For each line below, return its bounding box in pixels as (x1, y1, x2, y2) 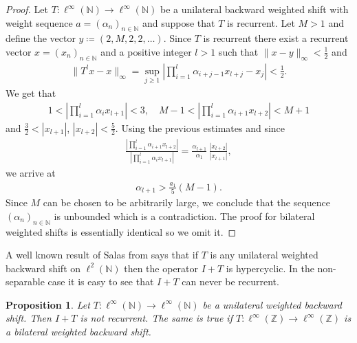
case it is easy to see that (47, 274, 154, 289)
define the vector (6, 31, 76, 45)
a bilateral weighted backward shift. (6, 324, 151, 339)
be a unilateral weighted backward (202, 297, 343, 311)
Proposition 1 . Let (6, 297, 90, 311)
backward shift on (6, 261, 81, 275)
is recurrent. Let (227, 15, 295, 30)
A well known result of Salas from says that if (6, 247, 198, 262)
